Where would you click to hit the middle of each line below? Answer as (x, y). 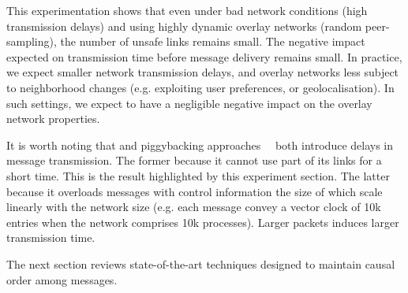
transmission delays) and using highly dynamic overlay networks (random (184, 26)
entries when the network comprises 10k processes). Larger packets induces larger (203, 222)
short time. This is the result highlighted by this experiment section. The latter (198, 175)
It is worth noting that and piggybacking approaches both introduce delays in (200, 145)
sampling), (32, 41)
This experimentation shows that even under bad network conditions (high (187, 10)
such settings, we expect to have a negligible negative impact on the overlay (189, 103)
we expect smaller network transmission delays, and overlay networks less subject (203, 72)
